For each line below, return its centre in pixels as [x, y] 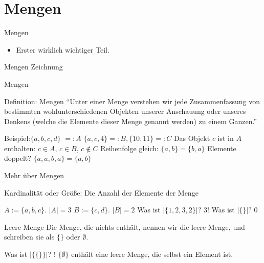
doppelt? [18, 158]
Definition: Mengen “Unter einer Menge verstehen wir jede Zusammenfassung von [132, 101]
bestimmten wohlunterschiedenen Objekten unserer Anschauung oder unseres [125, 111]
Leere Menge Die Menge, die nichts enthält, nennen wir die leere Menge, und [125, 226]
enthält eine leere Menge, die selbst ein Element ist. [152, 254]
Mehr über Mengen [34, 175]
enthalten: [20, 148]
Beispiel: [17, 138]
